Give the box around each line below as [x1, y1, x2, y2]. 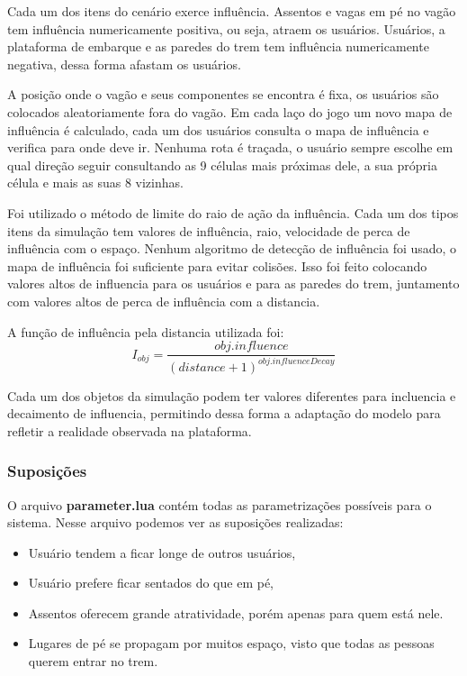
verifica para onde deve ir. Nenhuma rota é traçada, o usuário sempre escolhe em [7, 138, 454, 157]
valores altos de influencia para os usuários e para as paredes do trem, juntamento [7, 274, 460, 293]
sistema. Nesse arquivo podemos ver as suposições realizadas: [7, 513, 344, 532]
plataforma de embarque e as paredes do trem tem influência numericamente [7, 37, 429, 56]
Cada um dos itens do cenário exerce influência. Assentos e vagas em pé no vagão [7, 2, 456, 20]
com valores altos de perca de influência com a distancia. [7, 291, 320, 310]
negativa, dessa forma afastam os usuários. [7, 54, 241, 73]
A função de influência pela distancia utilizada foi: [7, 322, 284, 341]
